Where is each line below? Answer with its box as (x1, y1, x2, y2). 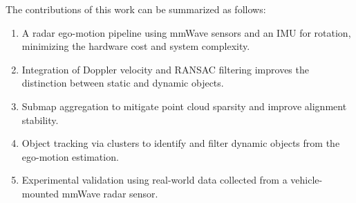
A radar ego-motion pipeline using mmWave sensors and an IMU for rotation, (21, 25, 351, 39)
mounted (21, 186, 59, 200)
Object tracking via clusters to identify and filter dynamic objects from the (21, 136, 340, 150)
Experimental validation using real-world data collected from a (21, 173, 288, 187)
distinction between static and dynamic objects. (21, 76, 224, 90)
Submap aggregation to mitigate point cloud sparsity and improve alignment (21, 98, 347, 113)
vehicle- (290, 173, 323, 187)
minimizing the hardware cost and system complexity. (21, 39, 250, 53)
